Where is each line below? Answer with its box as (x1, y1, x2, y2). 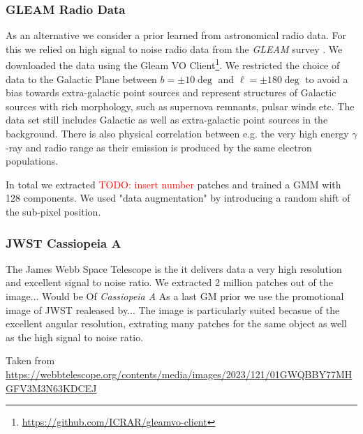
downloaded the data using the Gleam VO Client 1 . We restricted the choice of (6, 56, 340, 73)
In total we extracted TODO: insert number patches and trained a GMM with (6, 177, 341, 191)
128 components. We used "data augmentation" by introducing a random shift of (6, 190, 350, 205)
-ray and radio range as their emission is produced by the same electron (6, 140, 312, 154)
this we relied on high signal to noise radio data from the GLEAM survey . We (6, 41, 343, 56)
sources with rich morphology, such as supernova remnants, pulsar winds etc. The (6, 98, 355, 113)
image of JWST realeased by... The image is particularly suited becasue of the (6, 302, 340, 317)
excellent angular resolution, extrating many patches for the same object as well (6, 316, 347, 331)
